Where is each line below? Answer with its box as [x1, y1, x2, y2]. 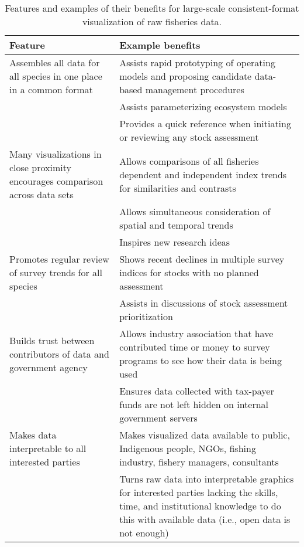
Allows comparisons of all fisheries [119, 154, 259, 168]
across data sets [9, 188, 74, 201]
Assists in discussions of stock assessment [119, 296, 288, 310]
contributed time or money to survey [119, 340, 270, 354]
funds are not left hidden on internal [119, 397, 269, 411]
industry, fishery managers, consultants [119, 455, 279, 468]
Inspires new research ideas [119, 235, 230, 249]
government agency [9, 360, 88, 374]
